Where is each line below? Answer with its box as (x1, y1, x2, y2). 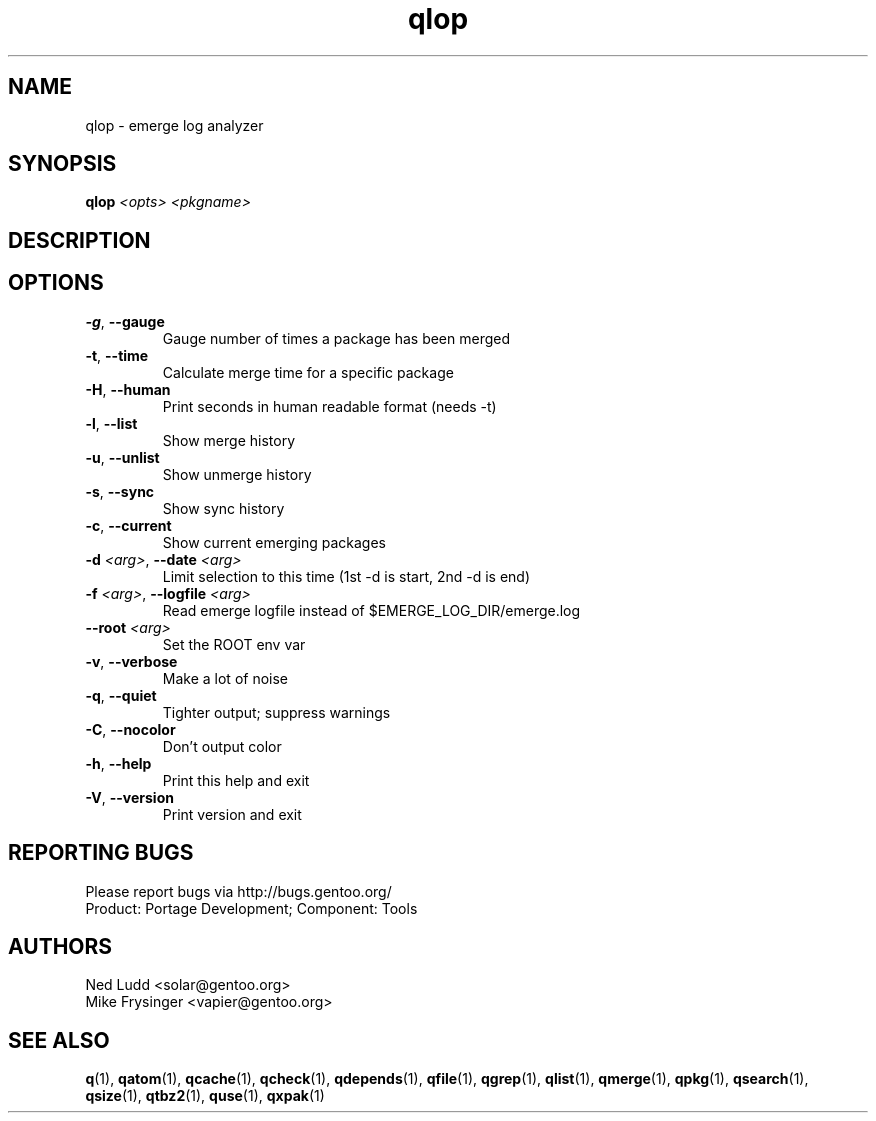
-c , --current (85, 516, 172, 534)
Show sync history (162, 499, 285, 517)
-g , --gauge (85, 312, 165, 330)
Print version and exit (162, 805, 302, 823)
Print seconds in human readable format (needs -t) (162, 397, 497, 415)
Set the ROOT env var (162, 635, 306, 653)
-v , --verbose (85, 652, 178, 670)
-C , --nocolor (85, 720, 176, 738)
